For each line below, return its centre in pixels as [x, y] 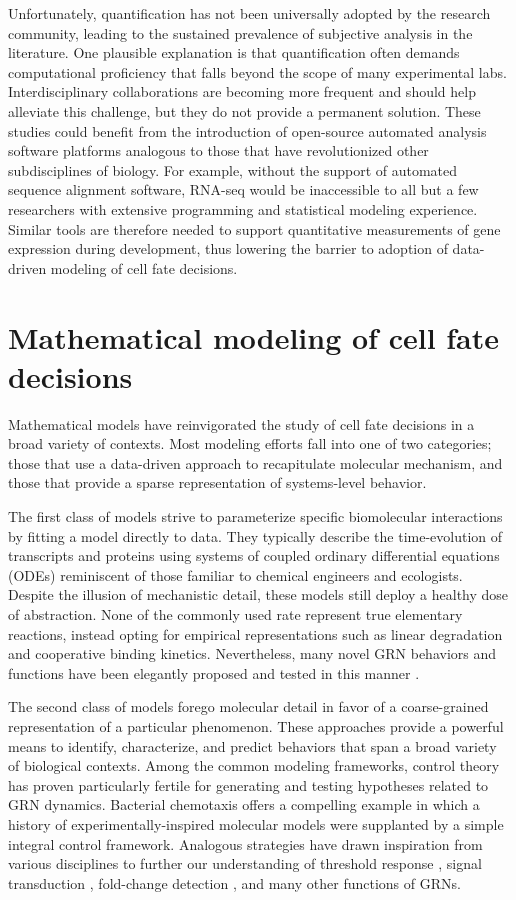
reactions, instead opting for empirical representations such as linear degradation [255, 633]
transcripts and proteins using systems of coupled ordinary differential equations [254, 555]
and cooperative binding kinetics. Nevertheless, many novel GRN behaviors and [252, 653]
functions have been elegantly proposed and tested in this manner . [214, 672]
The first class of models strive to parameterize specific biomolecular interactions [255, 516]
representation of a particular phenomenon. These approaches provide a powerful [256, 725]
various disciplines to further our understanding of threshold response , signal [245, 863]
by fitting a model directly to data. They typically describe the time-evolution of [255, 535]
